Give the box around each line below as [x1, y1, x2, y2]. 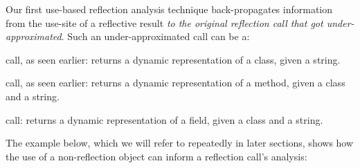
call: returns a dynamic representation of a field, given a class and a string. [6, 112, 323, 127]
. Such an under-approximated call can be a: [61, 29, 250, 44]
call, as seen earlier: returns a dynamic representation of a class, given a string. [6, 52, 341, 66]
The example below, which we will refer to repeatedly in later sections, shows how [6, 136, 354, 150]
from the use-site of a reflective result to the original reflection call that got [6, 15, 323, 30]
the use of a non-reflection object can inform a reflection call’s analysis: [6, 149, 307, 163]
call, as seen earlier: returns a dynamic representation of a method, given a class [6, 75, 345, 90]
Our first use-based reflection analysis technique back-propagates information [6, 2, 333, 16]
